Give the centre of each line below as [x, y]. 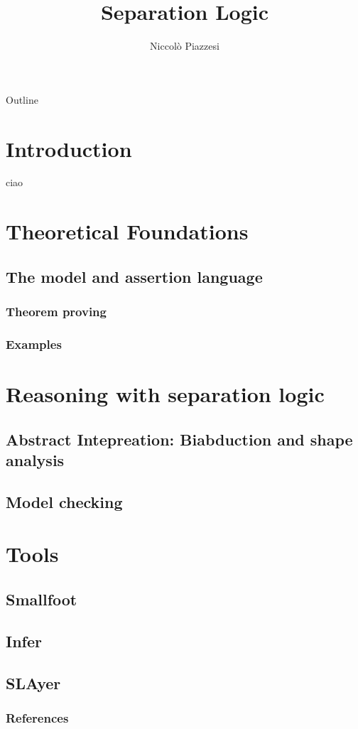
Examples [34, 344]
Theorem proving [56, 312]
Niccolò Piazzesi [185, 46]
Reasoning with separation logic [165, 394]
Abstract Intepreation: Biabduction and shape [179, 439]
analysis [35, 460]
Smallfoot [42, 599]
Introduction [69, 148]
